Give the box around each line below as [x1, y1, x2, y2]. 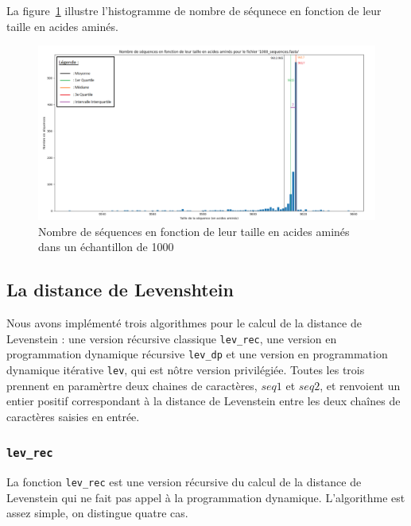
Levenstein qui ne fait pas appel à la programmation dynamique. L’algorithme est [6, 489, 405, 505]
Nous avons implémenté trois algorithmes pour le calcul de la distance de [6, 315, 362, 331]
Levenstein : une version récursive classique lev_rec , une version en [6, 330, 337, 346]
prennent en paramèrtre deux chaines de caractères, [6, 377, 258, 393]
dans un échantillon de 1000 [38, 238, 174, 255]
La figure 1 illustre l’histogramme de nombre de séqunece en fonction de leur [6, 2, 382, 18]
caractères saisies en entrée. [6, 408, 140, 424]
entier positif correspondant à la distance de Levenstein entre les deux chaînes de [6, 393, 401, 409]
